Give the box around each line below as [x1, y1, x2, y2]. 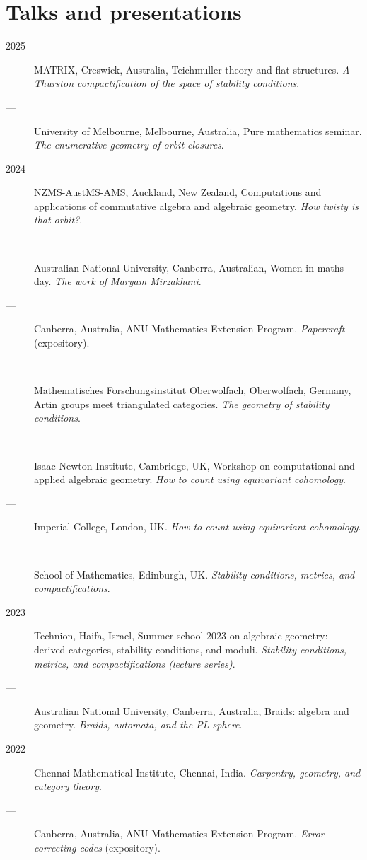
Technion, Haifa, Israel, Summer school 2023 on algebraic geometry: [34, 628, 328, 643]
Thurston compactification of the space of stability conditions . [34, 76, 300, 91]
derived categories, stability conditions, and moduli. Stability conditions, [34, 641, 347, 656]
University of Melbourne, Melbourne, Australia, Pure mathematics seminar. [34, 123, 362, 138]
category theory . [34, 779, 102, 794]
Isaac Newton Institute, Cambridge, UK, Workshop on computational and [34, 458, 355, 472]
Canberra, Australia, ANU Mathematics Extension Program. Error [34, 826, 325, 841]
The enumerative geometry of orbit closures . [34, 137, 224, 152]
